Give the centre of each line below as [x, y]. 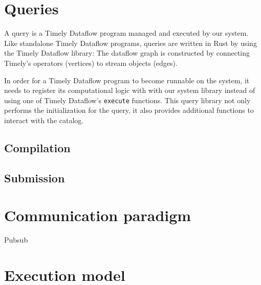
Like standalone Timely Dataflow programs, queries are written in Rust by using [130, 43]
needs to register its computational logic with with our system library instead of [130, 90]
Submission [35, 177]
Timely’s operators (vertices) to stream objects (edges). [91, 63]
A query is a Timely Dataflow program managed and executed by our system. [126, 33]
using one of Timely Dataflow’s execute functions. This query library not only [127, 100]
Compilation [37, 147]
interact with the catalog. [44, 120]
